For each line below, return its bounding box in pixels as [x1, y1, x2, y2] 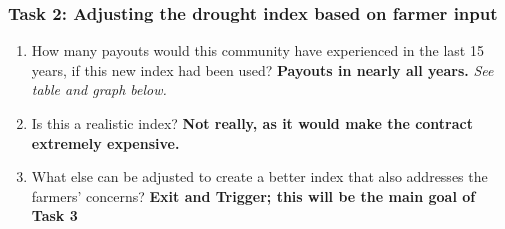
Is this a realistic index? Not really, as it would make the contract [31, 113, 473, 133]
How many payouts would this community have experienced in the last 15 [31, 40, 484, 61]
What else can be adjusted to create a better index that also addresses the [31, 166, 488, 187]
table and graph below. [31, 79, 167, 100]
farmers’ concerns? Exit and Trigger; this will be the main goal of [31, 185, 476, 206]
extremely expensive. [31, 132, 180, 153]
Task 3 [31, 205, 78, 226]
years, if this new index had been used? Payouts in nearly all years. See [31, 59, 494, 80]
